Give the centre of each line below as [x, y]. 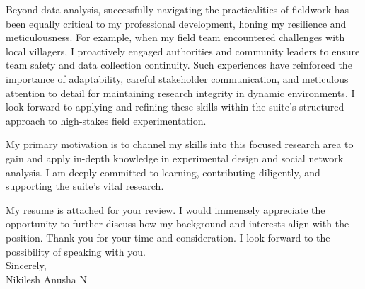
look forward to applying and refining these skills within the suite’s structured [175, 107]
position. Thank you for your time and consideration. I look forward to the [168, 237]
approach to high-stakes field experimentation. [106, 120]
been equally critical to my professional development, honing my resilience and [176, 23]
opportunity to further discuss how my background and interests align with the [178, 223]
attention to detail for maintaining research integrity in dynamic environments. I [180, 92]
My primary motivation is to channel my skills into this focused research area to [180, 144]
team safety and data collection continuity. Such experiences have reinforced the [179, 65]
